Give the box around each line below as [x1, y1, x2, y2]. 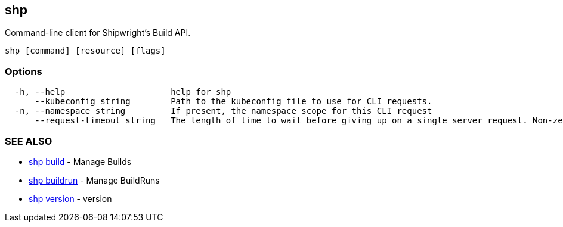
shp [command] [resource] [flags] [5, 46, 166, 56]
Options [5, 65, 42, 77]
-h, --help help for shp [14, 87, 231, 97]
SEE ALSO [5, 135, 52, 147]
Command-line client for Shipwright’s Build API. [5, 27, 191, 38]
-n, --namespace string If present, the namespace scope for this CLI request [14, 106, 432, 116]
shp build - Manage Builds [29, 156, 132, 167]
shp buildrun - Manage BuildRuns [29, 175, 160, 185]
